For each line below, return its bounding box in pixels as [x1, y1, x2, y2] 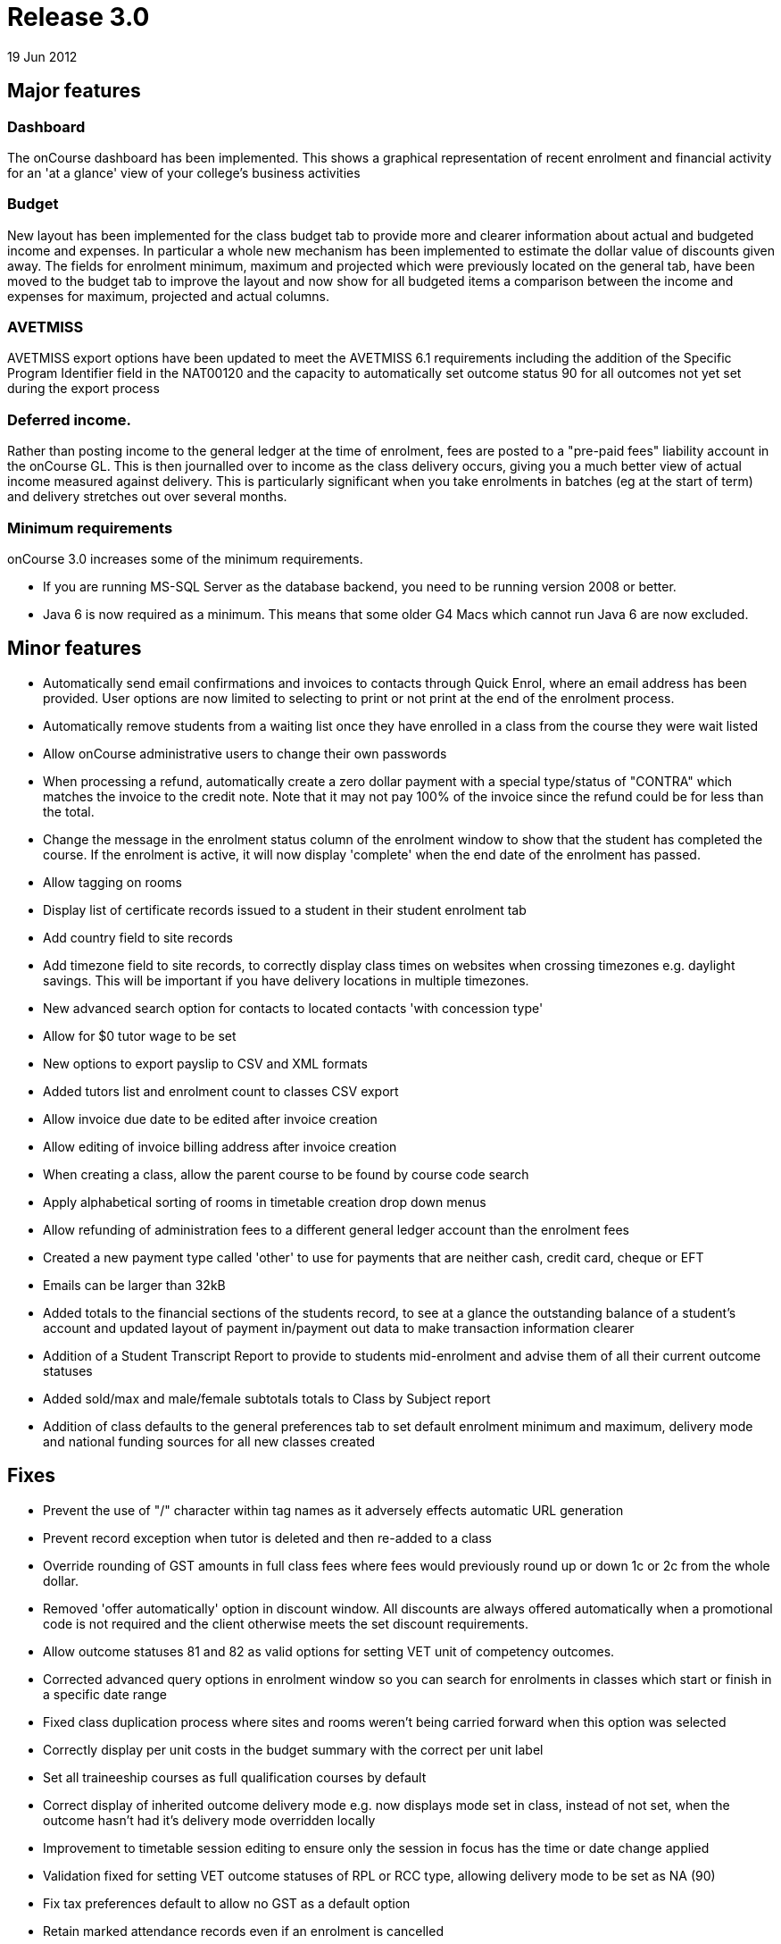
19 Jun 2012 [7, 48, 78, 64]
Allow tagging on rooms [43, 874, 182, 890]
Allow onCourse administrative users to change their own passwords [43, 745, 447, 761]
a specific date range [43, 1686, 167, 1702]
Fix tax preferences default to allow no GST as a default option [43, 1895, 411, 1911]
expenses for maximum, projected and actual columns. [7, 288, 329, 304]
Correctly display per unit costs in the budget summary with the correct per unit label [43, 1741, 544, 1757]
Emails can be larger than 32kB [43, 1277, 226, 1293]
